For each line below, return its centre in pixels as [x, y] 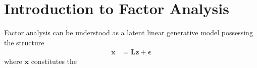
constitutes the [54, 61]
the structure [24, 42]
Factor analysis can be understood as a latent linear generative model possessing [128, 32]
